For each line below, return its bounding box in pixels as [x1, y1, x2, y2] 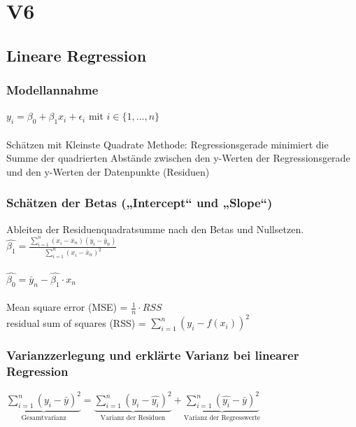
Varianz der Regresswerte [183, 414, 261, 422]
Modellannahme [6, 81, 99, 99]
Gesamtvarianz [21, 414, 66, 422]
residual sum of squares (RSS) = [6, 315, 146, 330]
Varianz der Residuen [100, 414, 166, 422]
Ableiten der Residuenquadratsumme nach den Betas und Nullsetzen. [6, 221, 304, 236]
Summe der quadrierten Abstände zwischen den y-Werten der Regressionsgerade [6, 150, 350, 165]
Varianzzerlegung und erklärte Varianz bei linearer [6, 346, 299, 364]
